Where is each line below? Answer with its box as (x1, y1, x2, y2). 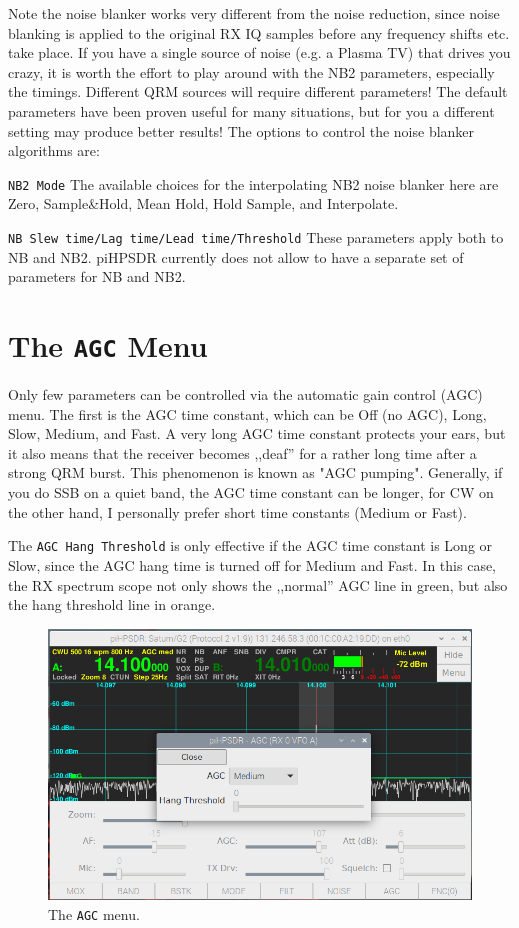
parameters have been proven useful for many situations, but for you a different (8, 100, 495, 121)
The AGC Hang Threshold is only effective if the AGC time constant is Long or (8, 535, 493, 556)
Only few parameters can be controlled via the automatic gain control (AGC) (8, 384, 483, 405)
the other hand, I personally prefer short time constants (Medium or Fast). (8, 501, 467, 522)
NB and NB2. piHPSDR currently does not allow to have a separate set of (8, 246, 464, 267)
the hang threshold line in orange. (8, 594, 216, 615)
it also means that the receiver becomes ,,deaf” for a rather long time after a (8, 442, 477, 463)
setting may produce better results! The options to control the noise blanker (8, 120, 475, 141)
